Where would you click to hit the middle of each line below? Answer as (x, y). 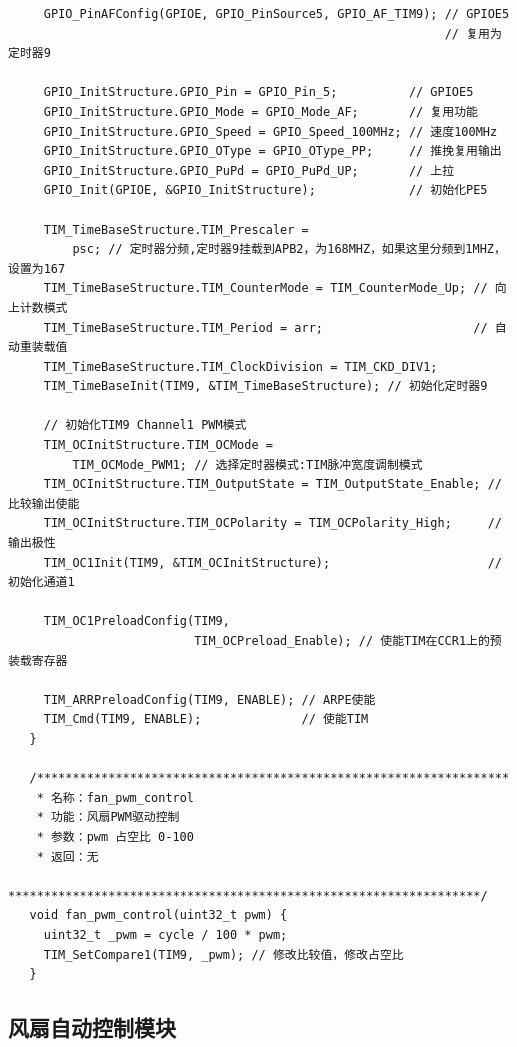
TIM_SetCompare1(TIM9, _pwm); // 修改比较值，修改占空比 (223, 954)
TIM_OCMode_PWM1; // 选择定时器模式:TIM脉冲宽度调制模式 (247, 464)
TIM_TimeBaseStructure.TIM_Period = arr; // (265, 327)
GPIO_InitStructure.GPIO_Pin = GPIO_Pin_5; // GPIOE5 (258, 92)
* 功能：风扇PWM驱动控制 (108, 817)
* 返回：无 (67, 856)
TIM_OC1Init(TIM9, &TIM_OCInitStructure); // (272, 562)
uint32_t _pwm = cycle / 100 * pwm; (165, 934)
